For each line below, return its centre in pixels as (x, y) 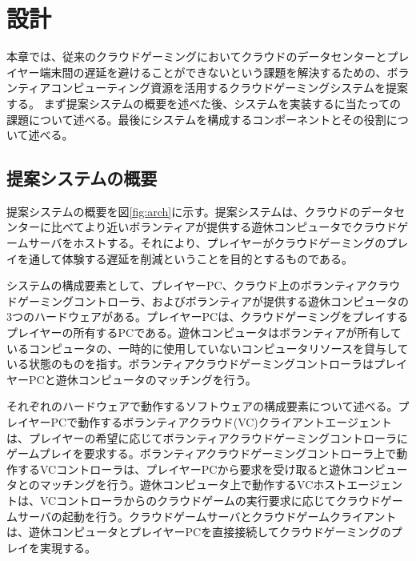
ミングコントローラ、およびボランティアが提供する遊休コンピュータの (224, 301)
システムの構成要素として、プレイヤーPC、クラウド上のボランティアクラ (198, 285)
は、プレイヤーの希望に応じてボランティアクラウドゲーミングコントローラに (208, 437)
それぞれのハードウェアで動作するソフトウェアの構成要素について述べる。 (202, 406)
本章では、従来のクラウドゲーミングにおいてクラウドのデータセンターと (197, 56)
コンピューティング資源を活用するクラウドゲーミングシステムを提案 (229, 88)
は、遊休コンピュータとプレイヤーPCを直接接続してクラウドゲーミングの (199, 532)
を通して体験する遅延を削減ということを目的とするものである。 (185, 258)
